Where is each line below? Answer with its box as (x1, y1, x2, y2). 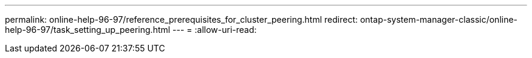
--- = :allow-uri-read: (172, 25, 257, 35)
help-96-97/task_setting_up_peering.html (5, 25, 171, 35)
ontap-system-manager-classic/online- (360, 14, 518, 25)
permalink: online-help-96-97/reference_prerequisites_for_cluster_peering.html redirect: (5, 14, 358, 25)
